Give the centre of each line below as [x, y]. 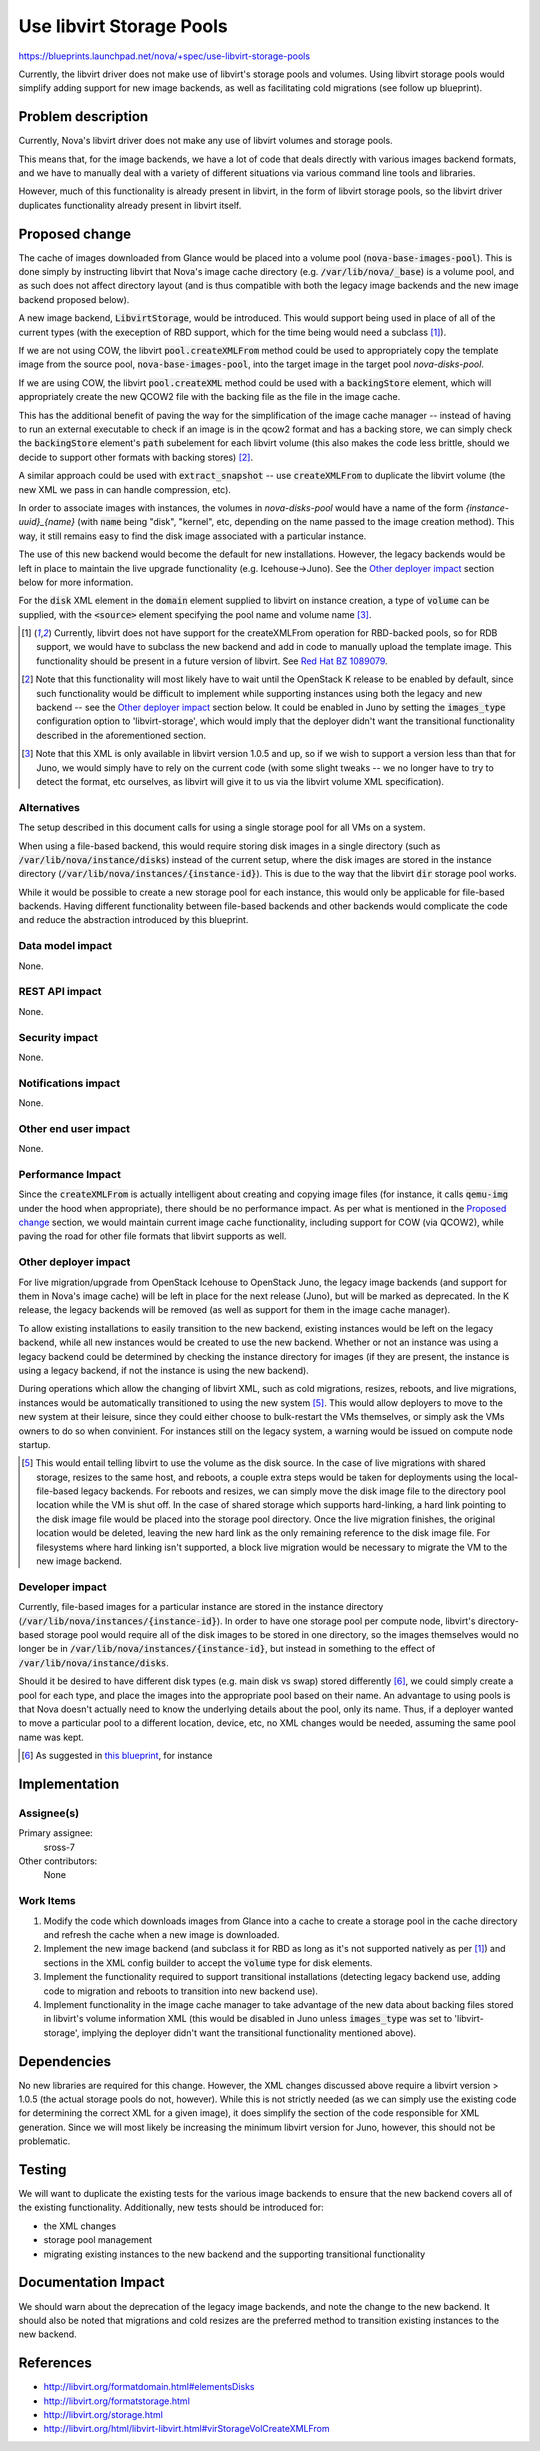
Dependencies [65, 2061]
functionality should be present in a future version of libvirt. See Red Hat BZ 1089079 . [212, 661]
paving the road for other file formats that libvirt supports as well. [152, 1236]
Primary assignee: [56, 1833]
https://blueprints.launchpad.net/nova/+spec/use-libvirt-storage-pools [164, 56]
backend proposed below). [74, 299]
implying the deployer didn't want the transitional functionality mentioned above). [249, 2032]
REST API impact [60, 992]
